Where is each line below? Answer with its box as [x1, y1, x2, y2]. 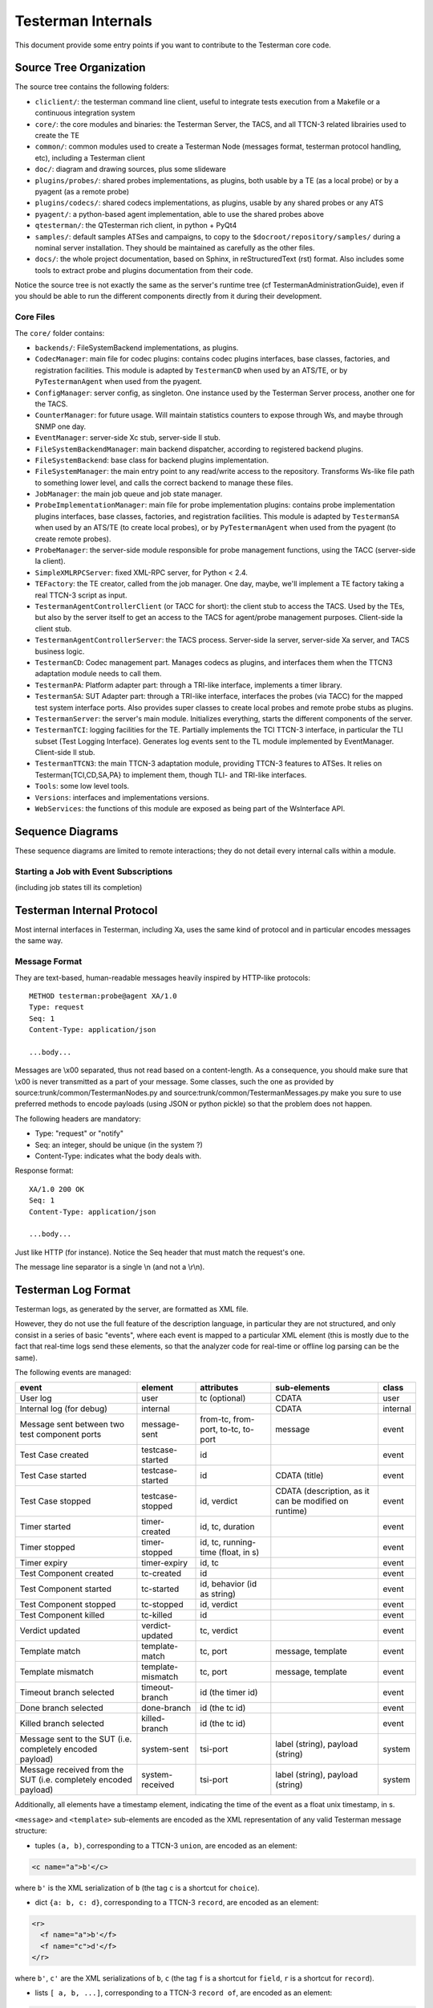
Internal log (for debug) [19, 1403, 108, 1414]
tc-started [141, 1583, 180, 1594]
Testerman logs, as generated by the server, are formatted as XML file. [14, 1304, 249, 1314]
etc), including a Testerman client [34, 153, 146, 162]
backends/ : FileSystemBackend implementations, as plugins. [34, 343, 239, 353]
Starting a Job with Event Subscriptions [14, 866, 173, 877]
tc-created [141, 1568, 182, 1579]
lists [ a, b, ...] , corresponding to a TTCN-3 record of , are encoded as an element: [34, 1988, 333, 1998]
